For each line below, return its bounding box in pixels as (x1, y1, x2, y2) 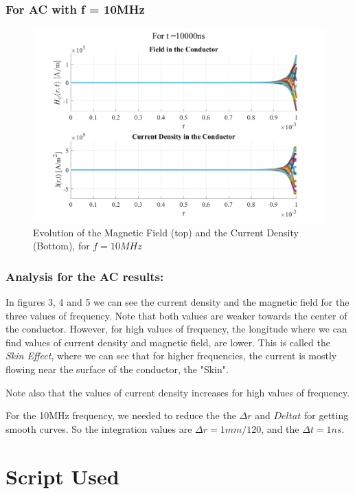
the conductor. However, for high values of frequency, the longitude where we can (5, 322, 347, 336)
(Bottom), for (33, 238, 90, 253)
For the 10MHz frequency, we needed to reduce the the (5, 408, 236, 423)
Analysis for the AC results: (5, 267, 164, 284)
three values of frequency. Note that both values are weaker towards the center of (5, 308, 347, 322)
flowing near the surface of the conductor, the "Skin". (5, 361, 229, 376)
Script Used (5, 462, 119, 490)
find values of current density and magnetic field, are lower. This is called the (5, 335, 330, 349)
